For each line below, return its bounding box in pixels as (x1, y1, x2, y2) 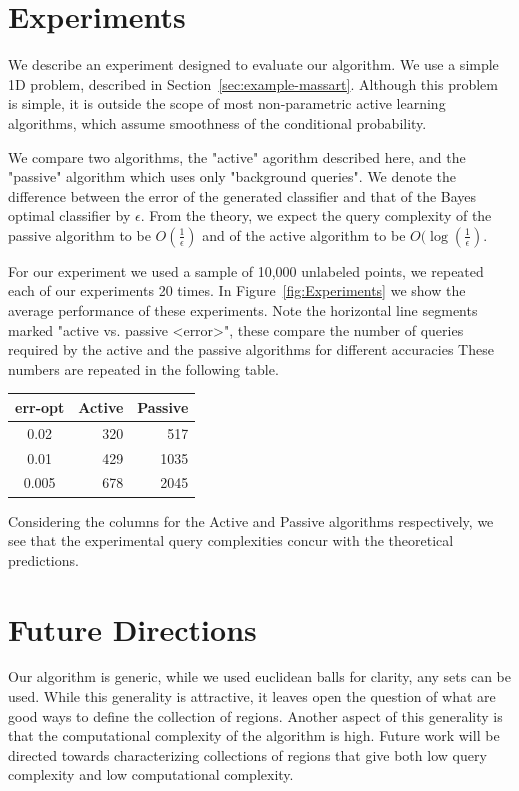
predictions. (8, 549, 79, 570)
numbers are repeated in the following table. (8, 358, 279, 379)
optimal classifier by (8, 205, 131, 226)
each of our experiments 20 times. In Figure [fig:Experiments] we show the (8, 280, 466, 301)
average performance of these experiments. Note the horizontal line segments (8, 300, 478, 321)
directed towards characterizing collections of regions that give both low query (8, 744, 487, 765)
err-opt (15, 396, 65, 417)
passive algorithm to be (8, 224, 151, 245)
